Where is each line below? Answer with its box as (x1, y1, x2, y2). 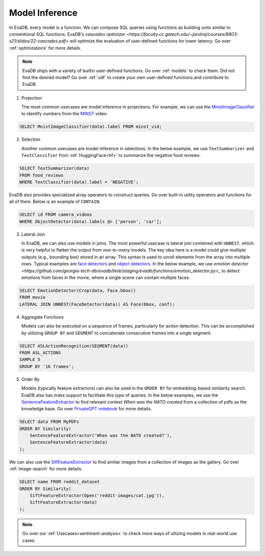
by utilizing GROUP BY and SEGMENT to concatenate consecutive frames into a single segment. (21, 330, 212, 336)
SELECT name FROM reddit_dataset (19, 479, 100, 485)
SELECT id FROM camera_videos (19, 212, 92, 218)
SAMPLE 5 (19, 357, 41, 362)
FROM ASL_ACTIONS (19, 350, 61, 355)
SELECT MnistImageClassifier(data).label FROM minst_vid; (19, 124, 162, 129)
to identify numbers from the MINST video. (21, 111, 108, 117)
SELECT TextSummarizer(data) (19, 166, 90, 171)
